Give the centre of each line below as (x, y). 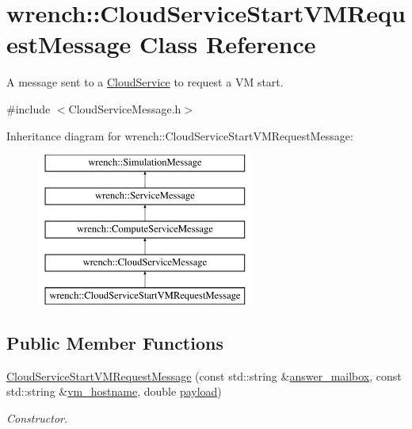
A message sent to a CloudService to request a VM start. (145, 82)
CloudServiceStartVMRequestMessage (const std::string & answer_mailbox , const (204, 375)
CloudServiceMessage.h (125, 108)
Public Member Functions (115, 343)
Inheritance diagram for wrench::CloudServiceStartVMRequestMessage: (180, 135)
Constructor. (37, 418)
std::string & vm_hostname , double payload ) (114, 391)
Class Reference (227, 44)
